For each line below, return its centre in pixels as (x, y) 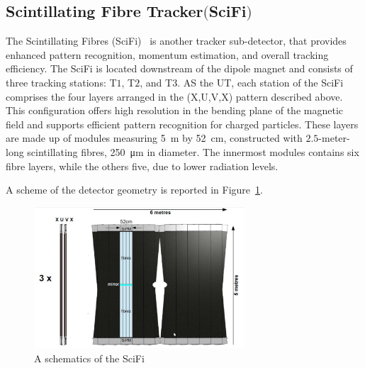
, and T (156, 82)
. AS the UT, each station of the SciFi (260, 82)
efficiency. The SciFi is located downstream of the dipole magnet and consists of (179, 68)
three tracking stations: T (61, 82)
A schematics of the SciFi (89, 358)
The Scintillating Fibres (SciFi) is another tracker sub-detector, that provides (176, 41)
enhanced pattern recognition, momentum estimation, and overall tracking (167, 54)
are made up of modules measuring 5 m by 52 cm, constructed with (154, 138)
